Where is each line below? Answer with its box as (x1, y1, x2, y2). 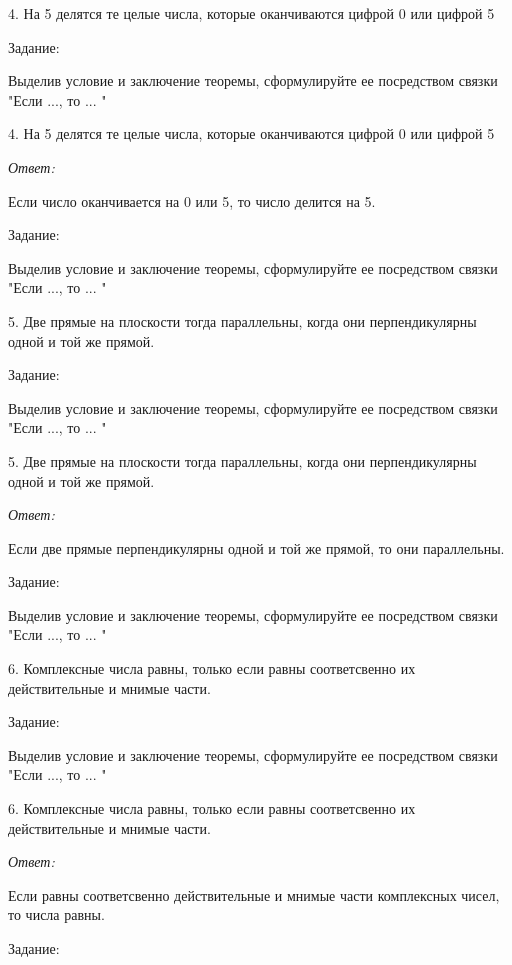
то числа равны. (8, 904, 105, 925)
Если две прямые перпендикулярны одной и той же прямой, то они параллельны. (8, 537, 505, 558)
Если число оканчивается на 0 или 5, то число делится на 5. (8, 190, 376, 211)
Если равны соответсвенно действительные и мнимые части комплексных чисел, (8, 884, 500, 905)
